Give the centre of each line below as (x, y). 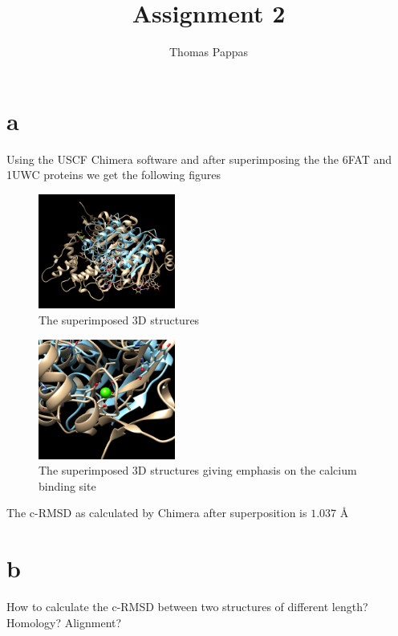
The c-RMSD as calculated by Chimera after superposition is (157, 513)
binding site (67, 485)
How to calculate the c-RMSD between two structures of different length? (187, 607)
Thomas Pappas (209, 52)
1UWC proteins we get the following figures (114, 175)
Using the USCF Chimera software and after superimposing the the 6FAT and (199, 159)
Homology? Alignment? (64, 622)
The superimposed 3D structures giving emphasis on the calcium (198, 470)
